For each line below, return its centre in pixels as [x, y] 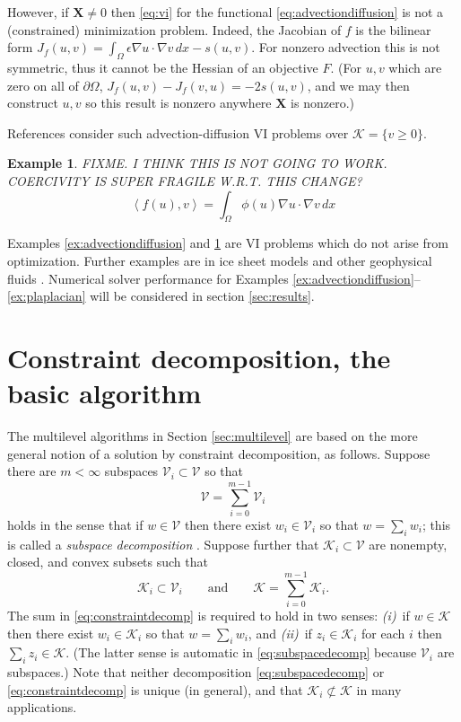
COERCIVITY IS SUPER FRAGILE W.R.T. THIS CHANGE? [185, 180]
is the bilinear [393, 29]
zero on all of [43, 85]
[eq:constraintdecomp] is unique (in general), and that [155, 689]
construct [33, 103]
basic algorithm [104, 393]
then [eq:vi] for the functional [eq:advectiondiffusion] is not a [277, 12]
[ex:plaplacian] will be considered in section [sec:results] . [161, 296]
